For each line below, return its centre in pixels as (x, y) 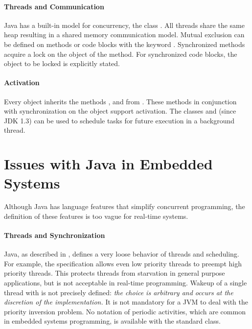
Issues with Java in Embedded (108, 164)
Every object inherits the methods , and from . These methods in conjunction (120, 101)
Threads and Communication (54, 6)
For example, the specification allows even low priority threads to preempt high (123, 263)
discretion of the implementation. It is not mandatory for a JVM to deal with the (126, 302)
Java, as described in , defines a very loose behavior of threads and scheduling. (122, 254)
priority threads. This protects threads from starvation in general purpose (115, 273)
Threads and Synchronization (55, 235)
